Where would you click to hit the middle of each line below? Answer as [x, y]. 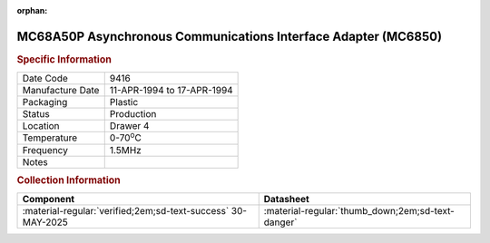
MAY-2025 [45, 222]
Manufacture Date [61, 91]
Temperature [50, 138]
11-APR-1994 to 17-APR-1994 [171, 91]
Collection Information [69, 180]
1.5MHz [126, 150]
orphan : [32, 10]
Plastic [124, 102]
